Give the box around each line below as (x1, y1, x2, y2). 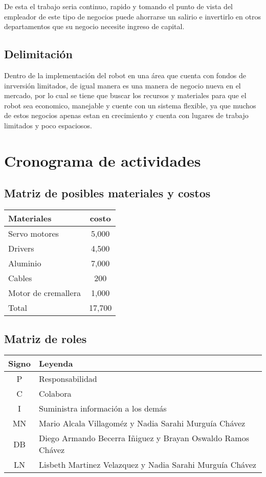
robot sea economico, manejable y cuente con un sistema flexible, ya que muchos (4, 100, 256, 110)
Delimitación (4, 46, 73, 62)
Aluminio (8, 257, 41, 269)
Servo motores (8, 228, 59, 240)
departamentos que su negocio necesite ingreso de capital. (4, 21, 185, 32)
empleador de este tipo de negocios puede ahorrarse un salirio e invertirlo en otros (4, 11, 261, 21)
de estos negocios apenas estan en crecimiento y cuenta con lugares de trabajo (4, 110, 249, 121)
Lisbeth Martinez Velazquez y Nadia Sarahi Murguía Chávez (38, 459, 256, 471)
